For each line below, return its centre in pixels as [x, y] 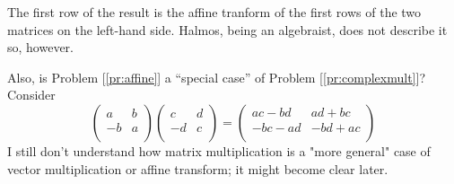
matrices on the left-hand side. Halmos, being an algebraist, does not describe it [227, 29]
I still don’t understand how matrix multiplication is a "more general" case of [219, 150]
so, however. [40, 47]
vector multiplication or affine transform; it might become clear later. [198, 168]
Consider [31, 95]
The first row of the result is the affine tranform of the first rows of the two [214, 12]
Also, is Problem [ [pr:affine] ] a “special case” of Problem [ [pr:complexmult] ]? [216, 77]
